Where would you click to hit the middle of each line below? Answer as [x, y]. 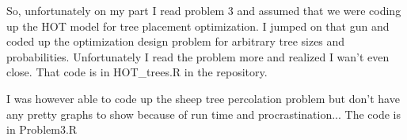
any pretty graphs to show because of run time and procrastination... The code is [203, 114]
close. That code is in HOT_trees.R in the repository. [137, 72]
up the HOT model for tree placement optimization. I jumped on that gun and [198, 26]
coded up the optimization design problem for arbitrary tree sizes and [176, 41]
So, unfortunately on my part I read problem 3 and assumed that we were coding [204, 10]
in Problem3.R [42, 129]
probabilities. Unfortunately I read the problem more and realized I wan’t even [198, 56]
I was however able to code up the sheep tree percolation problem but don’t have [203, 98]
